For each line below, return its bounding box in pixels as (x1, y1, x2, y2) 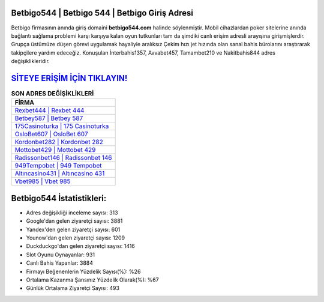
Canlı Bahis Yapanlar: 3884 (26, 259, 93, 267)
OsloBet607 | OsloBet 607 (14, 130, 88, 138)
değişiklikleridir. (11, 58, 50, 65)
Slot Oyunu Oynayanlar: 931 (26, 251, 95, 258)
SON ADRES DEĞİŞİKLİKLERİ (11, 89, 94, 98)
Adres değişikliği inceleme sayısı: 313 (26, 209, 118, 216)
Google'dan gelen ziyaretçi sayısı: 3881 (26, 217, 123, 225)
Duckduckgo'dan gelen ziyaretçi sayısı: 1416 (26, 243, 135, 250)
